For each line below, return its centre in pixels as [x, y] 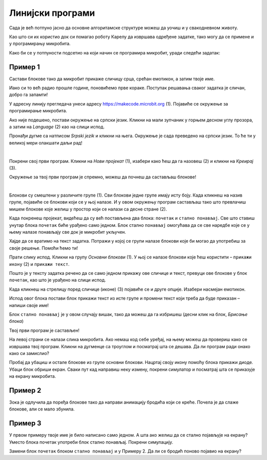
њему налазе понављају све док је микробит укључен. [67, 232]
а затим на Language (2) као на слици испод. [57, 127]
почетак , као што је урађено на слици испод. [58, 280]
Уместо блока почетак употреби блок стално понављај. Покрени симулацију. [91, 442]
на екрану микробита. [33, 376]
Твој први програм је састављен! [44, 330]
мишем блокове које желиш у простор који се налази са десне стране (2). [88, 209]
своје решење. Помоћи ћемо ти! [44, 248]
